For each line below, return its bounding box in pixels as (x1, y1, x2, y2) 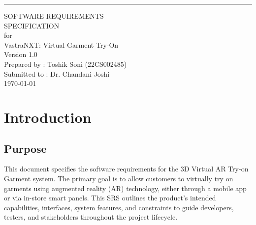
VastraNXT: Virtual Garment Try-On (4, 39, 119, 50)
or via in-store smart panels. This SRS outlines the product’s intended (4, 193, 216, 203)
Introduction (4, 107, 92, 127)
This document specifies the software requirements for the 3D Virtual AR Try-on (4, 164, 249, 174)
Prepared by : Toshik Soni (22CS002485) (4, 58, 127, 69)
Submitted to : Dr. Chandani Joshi (4, 68, 110, 79)
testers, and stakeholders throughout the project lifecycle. (4, 212, 178, 222)
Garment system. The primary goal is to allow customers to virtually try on (4, 173, 233, 183)
